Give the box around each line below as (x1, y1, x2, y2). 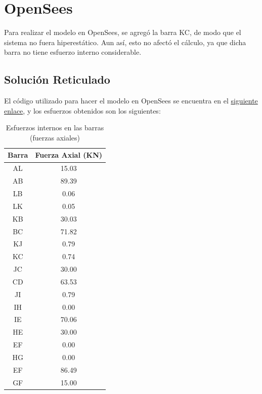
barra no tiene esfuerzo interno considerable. (4, 47, 142, 57)
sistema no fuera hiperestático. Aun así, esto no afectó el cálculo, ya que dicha (4, 37, 246, 47)
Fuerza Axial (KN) (35, 150, 102, 160)
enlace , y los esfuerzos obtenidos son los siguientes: (4, 105, 161, 116)
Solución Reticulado (4, 71, 110, 87)
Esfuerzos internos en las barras (6, 122, 104, 133)
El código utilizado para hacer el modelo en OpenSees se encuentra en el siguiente (4, 95, 258, 106)
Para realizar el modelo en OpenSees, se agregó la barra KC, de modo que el (4, 27, 241, 38)
